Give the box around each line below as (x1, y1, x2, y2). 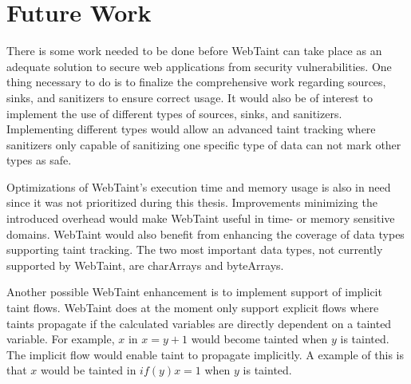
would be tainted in (41, 362, 136, 378)
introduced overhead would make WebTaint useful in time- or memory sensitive (6, 210, 395, 227)
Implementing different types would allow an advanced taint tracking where (6, 121, 376, 137)
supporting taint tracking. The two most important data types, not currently (6, 241, 383, 258)
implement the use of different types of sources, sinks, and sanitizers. (6, 105, 342, 121)
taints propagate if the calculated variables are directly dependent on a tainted (6, 315, 392, 331)
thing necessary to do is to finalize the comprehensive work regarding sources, (6, 73, 386, 90)
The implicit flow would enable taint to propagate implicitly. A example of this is (6, 346, 404, 362)
